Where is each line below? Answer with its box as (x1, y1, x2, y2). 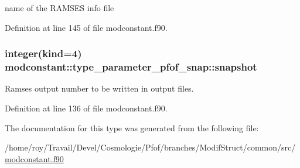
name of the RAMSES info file (5, 2, 114, 13)
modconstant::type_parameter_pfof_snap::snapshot (5, 60, 257, 74)
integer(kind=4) (5, 46, 82, 61)
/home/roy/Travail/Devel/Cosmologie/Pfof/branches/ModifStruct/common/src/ (5, 141, 296, 153)
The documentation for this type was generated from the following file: (5, 121, 259, 134)
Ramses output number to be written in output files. (5, 82, 194, 94)
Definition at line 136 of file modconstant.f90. (5, 101, 168, 114)
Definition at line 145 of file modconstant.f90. (5, 21, 168, 33)
